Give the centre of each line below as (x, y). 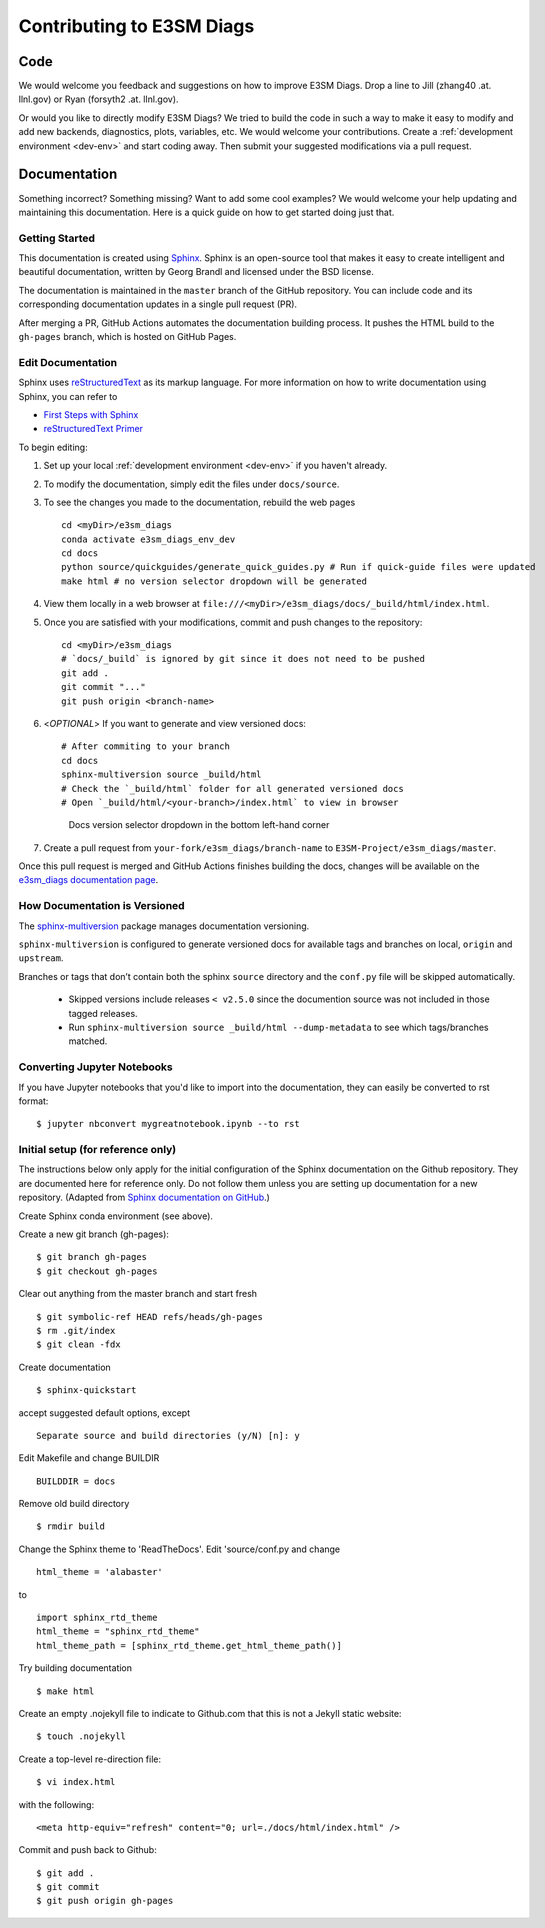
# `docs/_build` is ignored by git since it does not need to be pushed (243, 659)
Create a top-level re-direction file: (90, 1759)
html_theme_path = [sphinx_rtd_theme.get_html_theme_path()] (189, 1645)
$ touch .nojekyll (81, 1736)
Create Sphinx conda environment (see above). (116, 1216)
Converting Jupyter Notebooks (96, 1067)
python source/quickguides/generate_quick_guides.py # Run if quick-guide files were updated (298, 567)
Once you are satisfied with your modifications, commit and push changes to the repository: (233, 622)
